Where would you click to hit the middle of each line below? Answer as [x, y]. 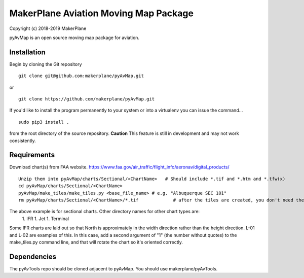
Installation [27, 52]
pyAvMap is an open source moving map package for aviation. [74, 38]
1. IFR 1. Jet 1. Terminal [46, 219]
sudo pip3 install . [44, 122]
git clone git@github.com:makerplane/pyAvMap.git [81, 76]
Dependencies [33, 256]
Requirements [32, 155]
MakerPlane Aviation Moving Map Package [101, 13]
